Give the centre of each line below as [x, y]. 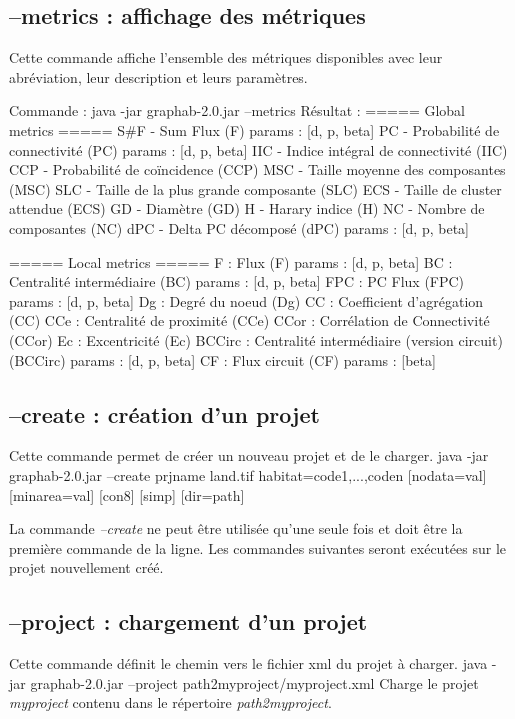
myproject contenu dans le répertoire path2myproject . [170, 702]
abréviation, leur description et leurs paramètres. [158, 76]
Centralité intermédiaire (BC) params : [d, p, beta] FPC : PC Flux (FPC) [237, 281]
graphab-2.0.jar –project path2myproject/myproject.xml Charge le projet [254, 682]
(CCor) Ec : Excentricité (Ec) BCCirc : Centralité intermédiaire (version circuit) [256, 339]
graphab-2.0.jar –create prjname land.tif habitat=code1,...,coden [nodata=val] [248, 474]
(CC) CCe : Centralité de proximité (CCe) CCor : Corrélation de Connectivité [249, 320]
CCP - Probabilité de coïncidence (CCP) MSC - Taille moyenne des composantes [257, 169]
